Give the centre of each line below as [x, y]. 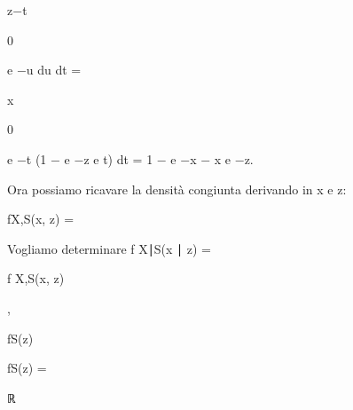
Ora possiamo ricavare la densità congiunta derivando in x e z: [177, 189]
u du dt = [54, 70]
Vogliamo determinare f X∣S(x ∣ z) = [109, 248]
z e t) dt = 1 [118, 158]
